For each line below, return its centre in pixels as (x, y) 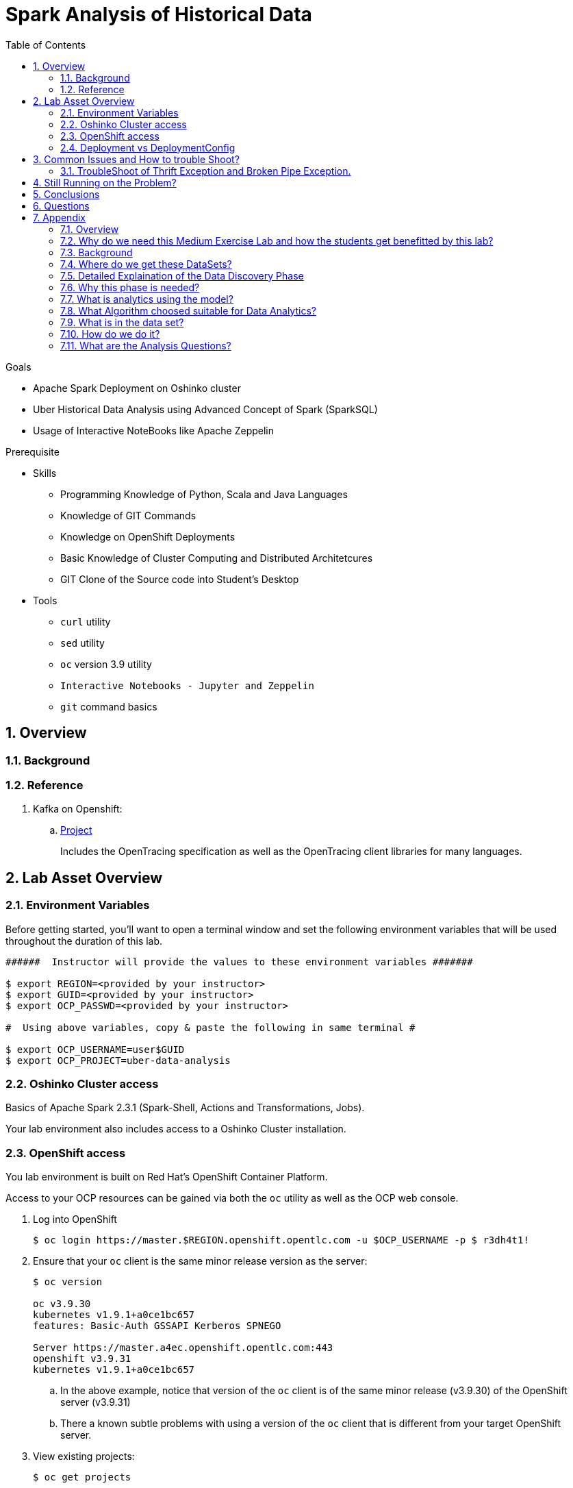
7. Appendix (59, 217)
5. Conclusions (66, 194)
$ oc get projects (82, 1477)
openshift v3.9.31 (82, 1359)
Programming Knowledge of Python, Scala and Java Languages (204, 494)
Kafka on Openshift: (78, 809)
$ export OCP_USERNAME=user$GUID (95, 1049)
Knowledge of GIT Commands (128, 515)
